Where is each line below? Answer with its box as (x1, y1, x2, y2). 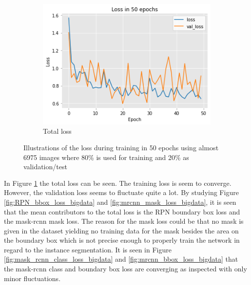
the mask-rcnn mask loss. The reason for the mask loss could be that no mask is (4, 216, 244, 226)
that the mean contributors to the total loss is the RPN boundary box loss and (4, 206, 240, 216)
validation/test (23, 161, 67, 172)
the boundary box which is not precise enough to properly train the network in (4, 235, 240, 245)
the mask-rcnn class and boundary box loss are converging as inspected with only (4, 264, 247, 274)
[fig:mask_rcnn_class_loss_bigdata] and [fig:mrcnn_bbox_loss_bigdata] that (4, 254, 238, 264)
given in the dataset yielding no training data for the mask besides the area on (4, 225, 239, 235)
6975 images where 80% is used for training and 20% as (23, 152, 189, 162)
